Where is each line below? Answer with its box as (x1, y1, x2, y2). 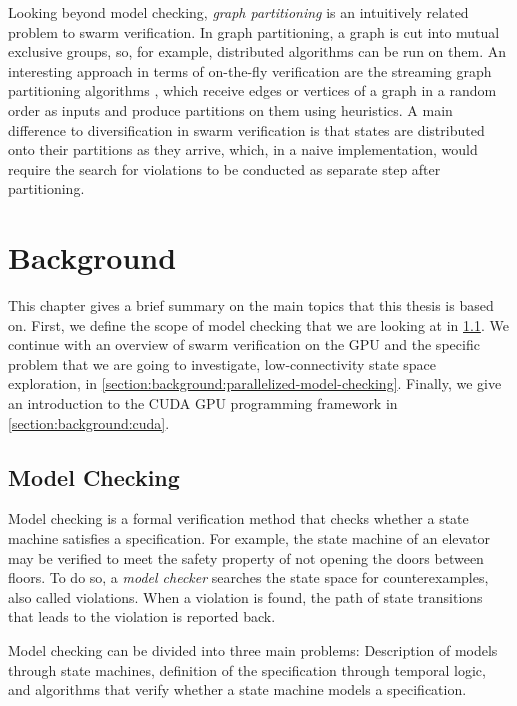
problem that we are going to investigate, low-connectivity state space (8, 353, 437, 374)
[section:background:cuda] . (8, 412, 170, 433)
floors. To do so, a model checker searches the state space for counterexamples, (8, 567, 489, 588)
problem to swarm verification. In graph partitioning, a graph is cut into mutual (8, 21, 500, 42)
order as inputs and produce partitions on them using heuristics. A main (8, 99, 453, 120)
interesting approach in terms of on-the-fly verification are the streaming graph (8, 60, 492, 81)
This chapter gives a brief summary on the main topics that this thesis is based (8, 295, 494, 316)
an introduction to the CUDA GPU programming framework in (8, 393, 398, 414)
